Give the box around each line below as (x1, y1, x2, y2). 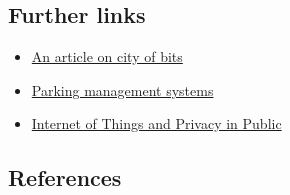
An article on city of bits (31, 46, 183, 67)
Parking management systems (31, 79, 214, 100)
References (8, 162, 122, 193)
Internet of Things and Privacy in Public (31, 113, 282, 134)
